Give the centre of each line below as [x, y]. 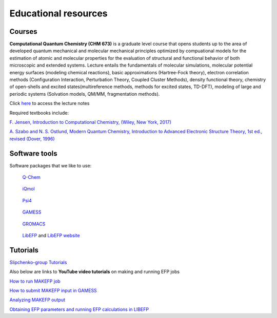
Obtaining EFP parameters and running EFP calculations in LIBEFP [79, 309]
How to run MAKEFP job [35, 281]
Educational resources [58, 13]
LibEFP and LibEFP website [51, 235]
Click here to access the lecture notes [50, 103]
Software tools [33, 153]
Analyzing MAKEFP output [37, 300]
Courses [24, 31]
